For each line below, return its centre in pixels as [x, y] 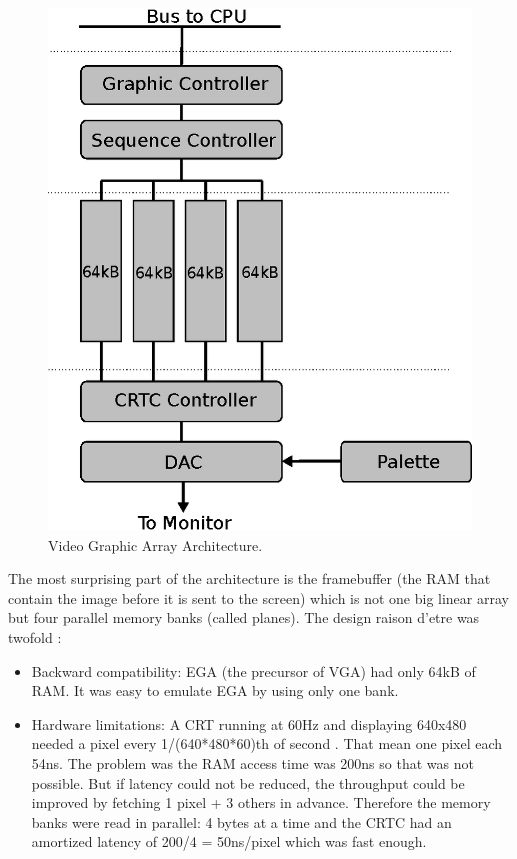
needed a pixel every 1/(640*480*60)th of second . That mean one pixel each [267, 743]
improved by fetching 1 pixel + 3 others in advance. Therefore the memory [261, 802]
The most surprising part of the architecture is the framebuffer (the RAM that [249, 578]
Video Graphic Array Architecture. [155, 544]
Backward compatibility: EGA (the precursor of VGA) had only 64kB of [253, 670]
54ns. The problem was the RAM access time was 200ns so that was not [252, 763]
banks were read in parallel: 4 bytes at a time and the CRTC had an [241, 821]
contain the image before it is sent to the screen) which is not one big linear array [258, 597]
